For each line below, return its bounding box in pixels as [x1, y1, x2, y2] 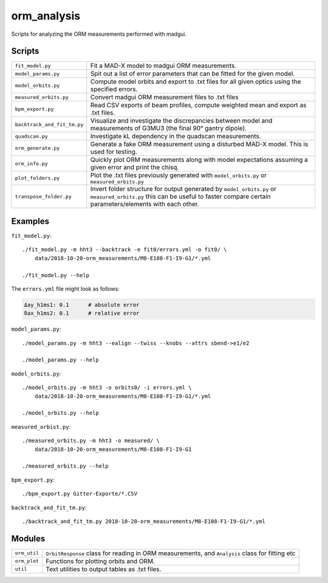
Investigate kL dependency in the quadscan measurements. [90, 132, 261, 141]
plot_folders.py [15, 175, 60, 181]
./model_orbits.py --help [22, 409, 100, 417]
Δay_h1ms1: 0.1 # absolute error [24, 301, 140, 308]
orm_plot [15, 558, 39, 564]
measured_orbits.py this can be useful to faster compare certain [90, 192, 271, 201]
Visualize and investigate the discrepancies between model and [90, 116, 273, 125]
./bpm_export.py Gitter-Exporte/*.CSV [22, 490, 138, 497]
